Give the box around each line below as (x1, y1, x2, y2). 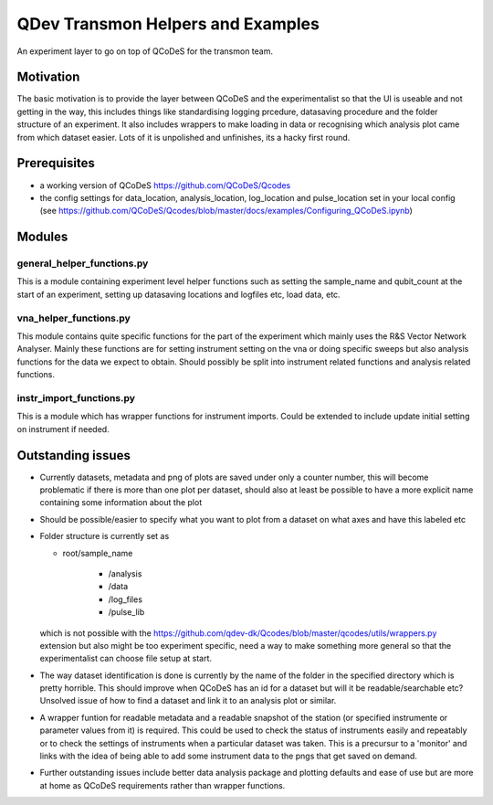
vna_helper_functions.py (16, 312, 131, 324)
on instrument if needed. (16, 423, 110, 434)
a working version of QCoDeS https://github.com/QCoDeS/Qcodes (39, 179, 291, 191)
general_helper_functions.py (16, 257, 149, 270)
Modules (16, 229, 68, 245)
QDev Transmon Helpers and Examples (16, 14, 320, 34)
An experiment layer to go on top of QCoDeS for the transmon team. (16, 46, 274, 57)
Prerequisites (16, 155, 95, 171)
